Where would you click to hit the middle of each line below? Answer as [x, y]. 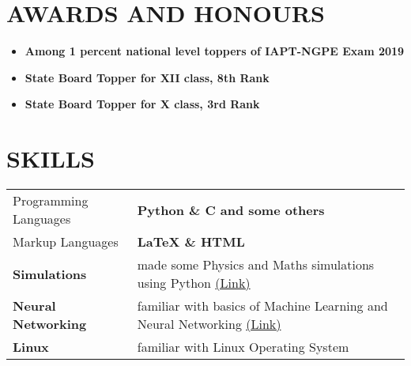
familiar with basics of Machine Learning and [262, 306]
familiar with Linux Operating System [243, 347]
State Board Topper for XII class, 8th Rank [147, 77]
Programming [51, 201]
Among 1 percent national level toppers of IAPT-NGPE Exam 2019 [215, 51]
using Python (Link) [194, 283]
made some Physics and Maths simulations [256, 265]
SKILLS [51, 158]
